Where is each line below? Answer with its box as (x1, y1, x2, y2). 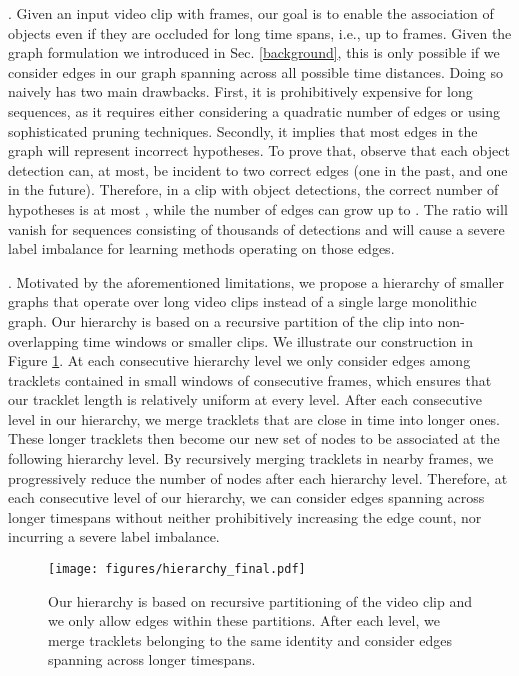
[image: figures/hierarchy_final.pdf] (48, 562, 306, 577)
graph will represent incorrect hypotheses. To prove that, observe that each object (8, 140, 510, 161)
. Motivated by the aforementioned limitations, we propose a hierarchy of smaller (8, 271, 504, 292)
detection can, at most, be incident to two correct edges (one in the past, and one (8, 159, 508, 180)
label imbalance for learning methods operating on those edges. (8, 238, 395, 259)
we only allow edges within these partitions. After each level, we (48, 610, 440, 631)
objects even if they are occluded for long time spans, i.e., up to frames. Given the (8, 22, 512, 43)
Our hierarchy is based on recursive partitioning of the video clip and (48, 590, 473, 611)
